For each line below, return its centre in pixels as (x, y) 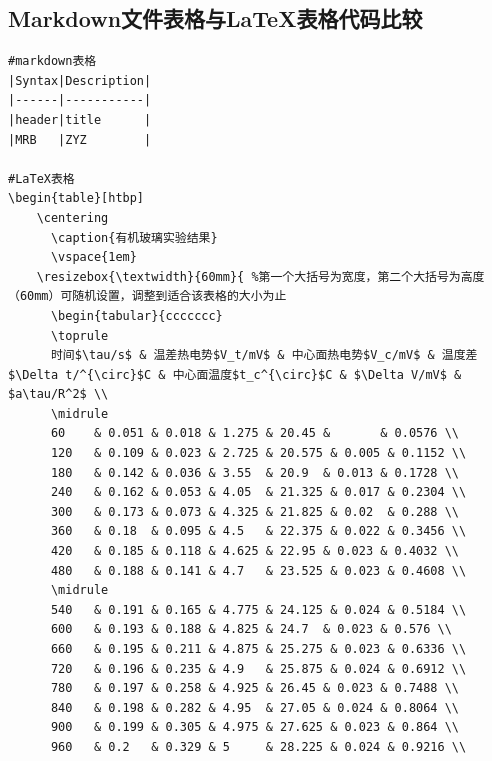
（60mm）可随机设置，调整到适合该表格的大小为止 (147, 296)
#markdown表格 (52, 61)
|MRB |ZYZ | (80, 139)
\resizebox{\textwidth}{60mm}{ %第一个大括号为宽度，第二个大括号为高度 (260, 276)
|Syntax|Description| (80, 80)
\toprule (79, 335)
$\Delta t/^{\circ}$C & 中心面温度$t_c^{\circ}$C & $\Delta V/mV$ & (235, 374)
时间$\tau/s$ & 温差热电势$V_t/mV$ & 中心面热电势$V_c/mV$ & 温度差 (264, 355)
